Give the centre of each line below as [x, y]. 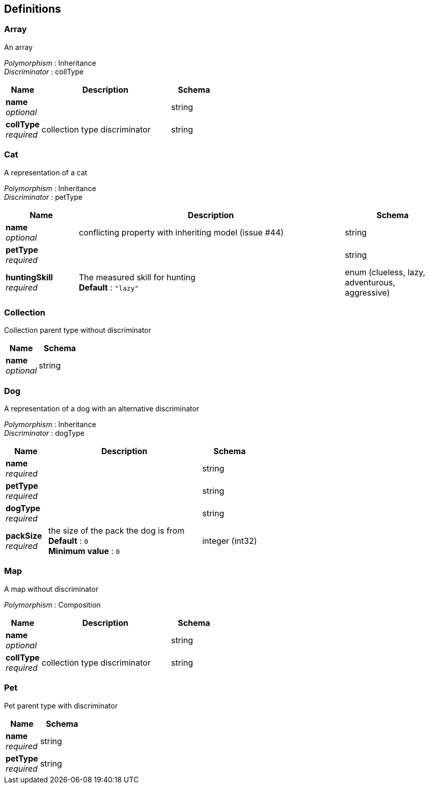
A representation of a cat [46, 172]
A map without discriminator [51, 589]
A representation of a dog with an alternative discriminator [102, 409]
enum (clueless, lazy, [385, 272]
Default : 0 [68, 541]
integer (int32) [230, 541]
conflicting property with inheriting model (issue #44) [181, 232]
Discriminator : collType [44, 71]
